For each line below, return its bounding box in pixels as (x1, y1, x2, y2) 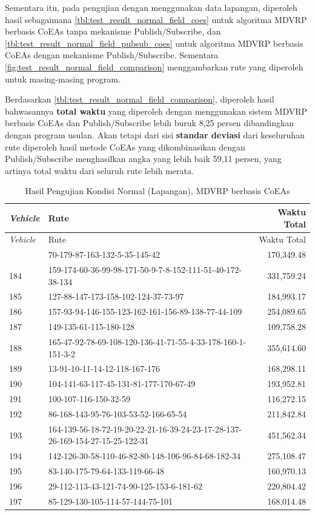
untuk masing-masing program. (5, 72, 121, 85)
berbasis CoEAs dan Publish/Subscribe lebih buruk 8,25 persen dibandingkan (5, 116, 294, 129)
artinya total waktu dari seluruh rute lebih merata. (5, 164, 194, 177)
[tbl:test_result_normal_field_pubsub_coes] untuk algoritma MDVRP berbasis (5, 36, 303, 49)
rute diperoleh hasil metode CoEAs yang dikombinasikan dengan (5, 140, 245, 153)
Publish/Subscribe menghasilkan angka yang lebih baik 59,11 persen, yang (5, 152, 282, 165)
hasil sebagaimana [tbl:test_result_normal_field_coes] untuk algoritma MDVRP (5, 13, 307, 25)
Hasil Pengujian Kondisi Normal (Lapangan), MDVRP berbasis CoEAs (25, 184, 290, 197)
